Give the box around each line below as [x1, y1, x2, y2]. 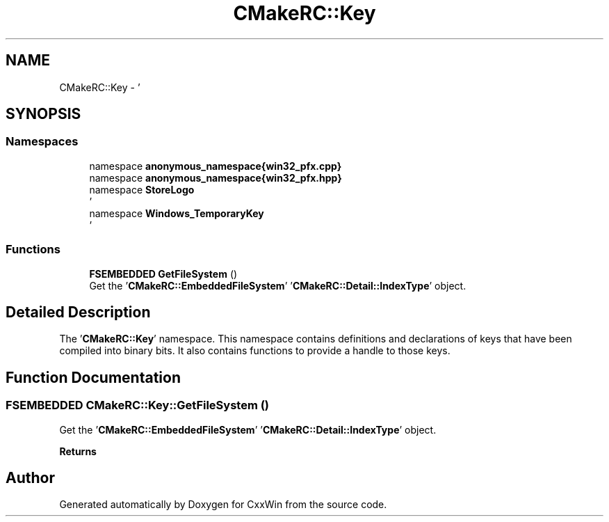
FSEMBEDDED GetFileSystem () [89, 267, 238, 280]
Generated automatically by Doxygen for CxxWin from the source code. [59, 498, 387, 511]
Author [6, 469, 55, 487]
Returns [59, 445, 97, 457]
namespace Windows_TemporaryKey [89, 207, 264, 219]
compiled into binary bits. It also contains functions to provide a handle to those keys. [59, 345, 450, 357]
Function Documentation [6, 368, 181, 386]
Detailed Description [6, 303, 151, 321]
